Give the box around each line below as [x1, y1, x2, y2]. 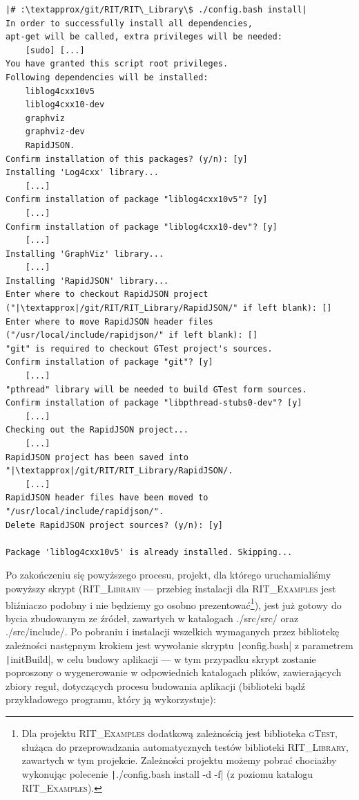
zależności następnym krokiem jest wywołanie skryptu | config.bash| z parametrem [6, 637, 353, 652]
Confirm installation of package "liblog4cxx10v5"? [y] [6, 194, 268, 205]
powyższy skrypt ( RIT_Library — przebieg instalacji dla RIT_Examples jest [6, 581, 336, 595]
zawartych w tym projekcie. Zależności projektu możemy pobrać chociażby [21, 753, 337, 767]
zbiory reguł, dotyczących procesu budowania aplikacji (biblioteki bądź [6, 678, 305, 693]
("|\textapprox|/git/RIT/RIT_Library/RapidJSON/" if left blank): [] [6, 303, 332, 313]
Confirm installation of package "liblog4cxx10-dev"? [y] [6, 221, 278, 232]
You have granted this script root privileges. [6, 59, 229, 69]
